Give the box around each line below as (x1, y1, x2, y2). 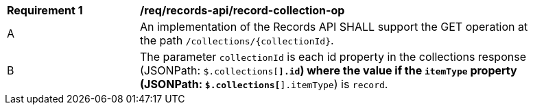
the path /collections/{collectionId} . (140, 33, 334, 47)
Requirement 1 (7, 3, 83, 17)
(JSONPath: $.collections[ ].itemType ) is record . (140, 77, 388, 91)
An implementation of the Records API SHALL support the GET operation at (140, 20, 528, 33)
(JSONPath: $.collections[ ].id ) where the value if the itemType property (140, 64, 517, 77)
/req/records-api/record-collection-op (140, 3, 345, 17)
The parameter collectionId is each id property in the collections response (140, 50, 526, 64)
